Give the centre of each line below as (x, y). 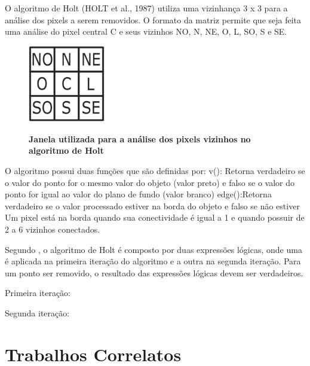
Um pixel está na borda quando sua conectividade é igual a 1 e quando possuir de (155, 217)
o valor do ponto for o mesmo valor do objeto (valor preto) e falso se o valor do (150, 182)
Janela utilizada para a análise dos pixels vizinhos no (140, 138)
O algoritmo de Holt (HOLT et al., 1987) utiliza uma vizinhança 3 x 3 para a (146, 8)
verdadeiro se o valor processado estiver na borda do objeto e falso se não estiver (152, 205)
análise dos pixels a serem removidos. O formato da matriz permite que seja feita (153, 19)
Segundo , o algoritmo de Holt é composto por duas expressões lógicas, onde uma (154, 249)
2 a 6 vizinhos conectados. (53, 229)
